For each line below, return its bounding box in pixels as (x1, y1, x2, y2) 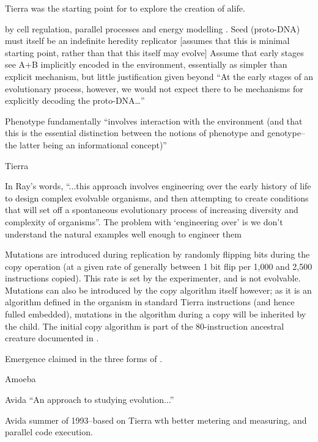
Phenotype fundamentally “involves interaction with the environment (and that (5, 114, 303, 127)
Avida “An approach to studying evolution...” (5, 393, 174, 406)
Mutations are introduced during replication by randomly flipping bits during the (5, 248, 310, 261)
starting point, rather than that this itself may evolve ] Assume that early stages (5, 46, 304, 59)
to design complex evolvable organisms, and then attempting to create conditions (5, 191, 309, 204)
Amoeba (5, 372, 36, 385)
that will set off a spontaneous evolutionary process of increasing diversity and (5, 203, 298, 216)
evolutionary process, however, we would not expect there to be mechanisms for (5, 82, 303, 95)
